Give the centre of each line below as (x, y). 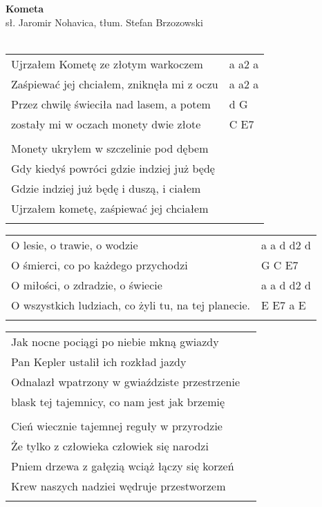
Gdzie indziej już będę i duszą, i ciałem (106, 188)
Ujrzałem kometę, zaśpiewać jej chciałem (110, 208)
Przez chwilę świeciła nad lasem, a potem (111, 104)
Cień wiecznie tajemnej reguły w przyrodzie (117, 425)
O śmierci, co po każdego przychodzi (100, 265)
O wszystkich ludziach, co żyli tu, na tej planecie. (131, 305)
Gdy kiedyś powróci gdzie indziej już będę (113, 168)
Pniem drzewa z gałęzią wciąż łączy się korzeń (123, 466)
